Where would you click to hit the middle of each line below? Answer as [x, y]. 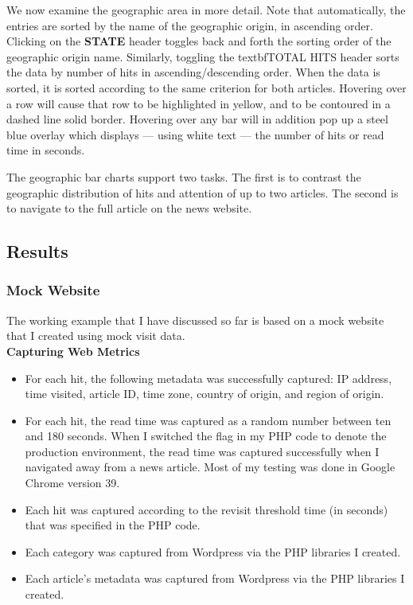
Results [37, 251]
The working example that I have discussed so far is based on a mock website [195, 320]
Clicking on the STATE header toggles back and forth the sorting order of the [199, 41]
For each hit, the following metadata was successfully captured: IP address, [208, 378]
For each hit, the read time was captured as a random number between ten [208, 420]
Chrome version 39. [72, 483]
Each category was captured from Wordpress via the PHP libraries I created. [213, 551]
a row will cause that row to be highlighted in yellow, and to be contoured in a [199, 103]
